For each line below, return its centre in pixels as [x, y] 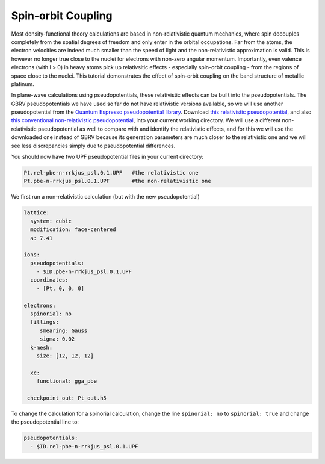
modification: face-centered [73, 230]
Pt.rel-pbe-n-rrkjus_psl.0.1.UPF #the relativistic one [111, 172]
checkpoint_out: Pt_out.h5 [67, 398]
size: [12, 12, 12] [65, 356]
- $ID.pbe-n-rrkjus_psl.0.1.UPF [84, 272]
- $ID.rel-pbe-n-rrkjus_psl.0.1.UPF [84, 446]
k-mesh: [42, 347]
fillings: [45, 322]
